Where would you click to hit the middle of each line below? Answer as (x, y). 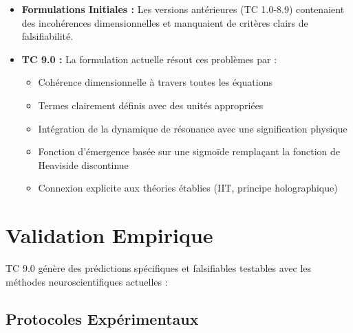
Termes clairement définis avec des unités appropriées (151, 105)
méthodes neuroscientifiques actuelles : (87, 281)
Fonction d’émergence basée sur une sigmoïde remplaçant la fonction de (189, 151)
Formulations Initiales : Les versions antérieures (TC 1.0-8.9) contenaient (183, 9)
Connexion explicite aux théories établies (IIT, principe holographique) (188, 188)
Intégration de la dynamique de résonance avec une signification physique (193, 128)
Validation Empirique (109, 235)
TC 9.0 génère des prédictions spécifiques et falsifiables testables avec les (159, 268)
